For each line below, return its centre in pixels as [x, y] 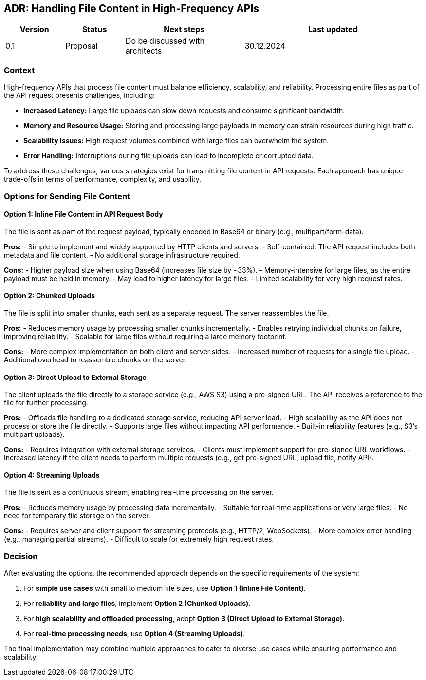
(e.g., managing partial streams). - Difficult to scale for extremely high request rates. [139, 539]
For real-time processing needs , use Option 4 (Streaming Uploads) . [134, 634]
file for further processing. [46, 403]
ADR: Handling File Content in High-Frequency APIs [132, 9]
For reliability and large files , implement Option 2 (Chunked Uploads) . [137, 604]
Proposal [82, 46]
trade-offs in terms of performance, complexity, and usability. [102, 179]
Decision [21, 556]
